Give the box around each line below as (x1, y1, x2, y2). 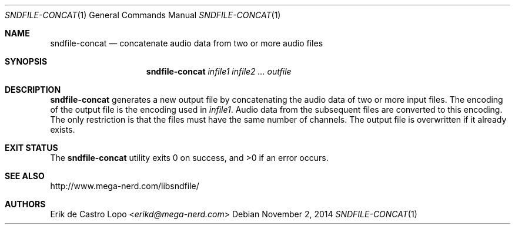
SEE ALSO (5, 171, 45, 181)
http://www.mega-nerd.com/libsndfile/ (50, 181, 199, 191)
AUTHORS (5, 199, 46, 209)
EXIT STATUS (5, 143, 58, 153)
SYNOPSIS (5, 56, 48, 66)
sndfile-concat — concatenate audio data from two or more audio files (50, 38, 323, 48)
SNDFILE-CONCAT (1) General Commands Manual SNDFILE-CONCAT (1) (5, 10, 281, 20)
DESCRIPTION (5, 85, 61, 95)
